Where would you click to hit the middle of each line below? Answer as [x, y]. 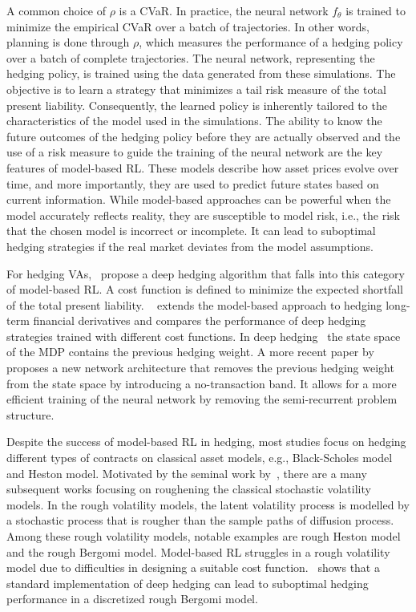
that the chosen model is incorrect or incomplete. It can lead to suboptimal [191, 231]
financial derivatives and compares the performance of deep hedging [200, 320]
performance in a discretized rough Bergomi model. [132, 599]
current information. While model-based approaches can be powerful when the [199, 199]
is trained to [376, 10]
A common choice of [57, 10]
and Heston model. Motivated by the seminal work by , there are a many [187, 473]
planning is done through [68, 42]
